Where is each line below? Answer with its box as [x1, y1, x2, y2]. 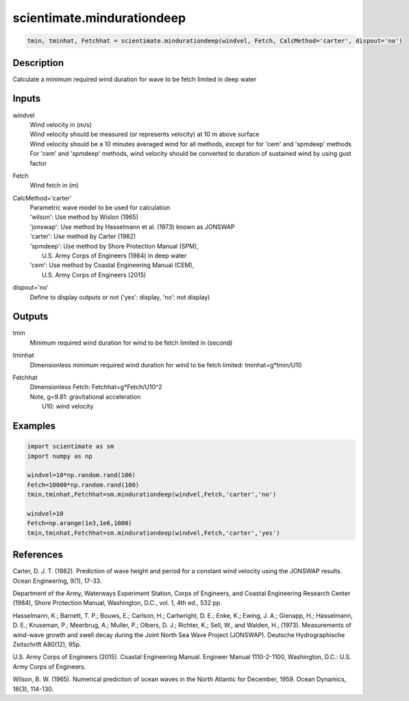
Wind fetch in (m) [29, 181, 79, 189]
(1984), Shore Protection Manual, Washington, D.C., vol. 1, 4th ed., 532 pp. [12, 599, 223, 607]
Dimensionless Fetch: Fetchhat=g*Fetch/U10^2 [29, 383, 162, 391]
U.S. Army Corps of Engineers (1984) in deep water [42, 251, 187, 260]
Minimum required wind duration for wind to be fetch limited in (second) [29, 338, 233, 347]
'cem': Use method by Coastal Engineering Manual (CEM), [29, 261, 195, 269]
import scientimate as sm [27, 443, 114, 450]
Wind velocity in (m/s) [29, 120, 92, 128]
